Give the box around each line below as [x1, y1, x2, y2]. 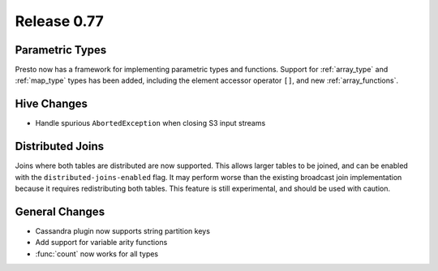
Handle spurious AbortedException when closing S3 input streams [35, 118, 266, 128]
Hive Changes [15, 97, 88, 111]
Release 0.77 [15, 12, 105, 30]
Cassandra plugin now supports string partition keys [35, 226, 211, 235]
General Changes [15, 204, 105, 218]
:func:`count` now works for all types [35, 248, 158, 259]
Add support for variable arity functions [35, 238, 168, 247]
